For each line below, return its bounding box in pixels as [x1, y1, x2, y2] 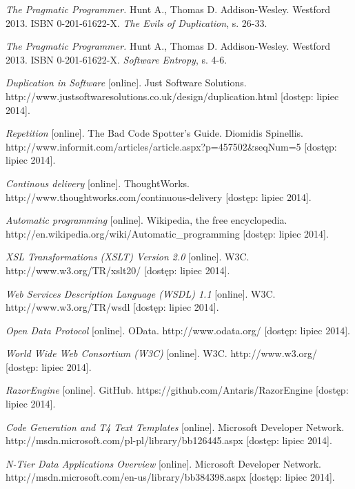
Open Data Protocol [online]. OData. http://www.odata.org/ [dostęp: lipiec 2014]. [6, 323, 350, 337]
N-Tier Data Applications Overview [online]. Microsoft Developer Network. [6, 456, 322, 470]
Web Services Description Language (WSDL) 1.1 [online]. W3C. [6, 286, 276, 300]
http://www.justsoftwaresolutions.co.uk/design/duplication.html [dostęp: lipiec [6, 88, 339, 103]
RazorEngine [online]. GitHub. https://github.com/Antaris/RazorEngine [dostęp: [6, 383, 349, 397]
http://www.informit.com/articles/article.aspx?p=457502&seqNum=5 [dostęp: [6, 139, 337, 153]
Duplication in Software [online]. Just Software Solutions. [6, 75, 247, 90]
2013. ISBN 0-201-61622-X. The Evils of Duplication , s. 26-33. [6, 15, 267, 30]
